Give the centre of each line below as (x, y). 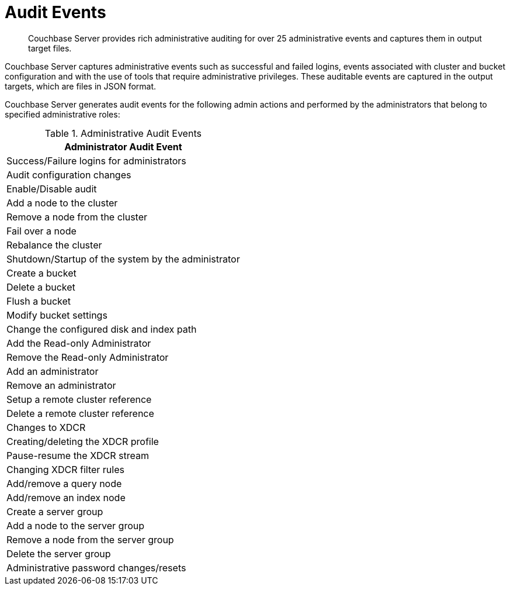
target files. (50, 48)
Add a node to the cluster (62, 203)
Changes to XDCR (46, 427)
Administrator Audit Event (123, 146)
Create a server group (55, 511)
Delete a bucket (41, 287)
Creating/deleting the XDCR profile (83, 441)
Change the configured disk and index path (102, 329)
